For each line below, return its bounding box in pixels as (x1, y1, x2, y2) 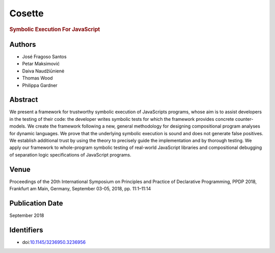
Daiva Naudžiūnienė (22, 68, 65, 74)
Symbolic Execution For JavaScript (9, 26, 100, 33)
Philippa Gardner (22, 82, 58, 88)
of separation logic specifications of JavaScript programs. (9, 151, 132, 158)
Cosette (9, 8, 44, 19)
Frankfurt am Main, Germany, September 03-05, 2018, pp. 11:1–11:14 (9, 186, 151, 192)
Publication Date (9, 199, 63, 208)
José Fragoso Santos (22, 54, 67, 60)
